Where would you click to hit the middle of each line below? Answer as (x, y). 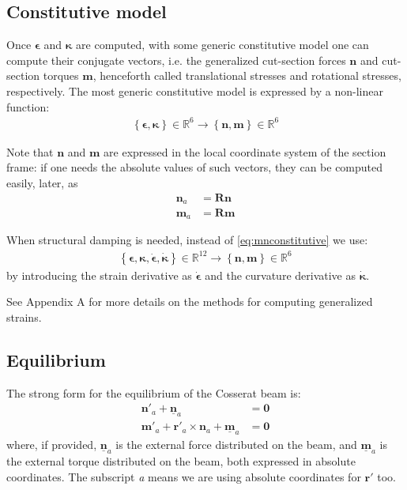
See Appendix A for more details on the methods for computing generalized (190, 302)
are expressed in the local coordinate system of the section (245, 151)
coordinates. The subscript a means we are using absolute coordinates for (184, 476)
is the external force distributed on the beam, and (236, 445)
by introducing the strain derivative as (99, 275)
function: (28, 106)
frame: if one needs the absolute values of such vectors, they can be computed (195, 167)
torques (61, 75)
